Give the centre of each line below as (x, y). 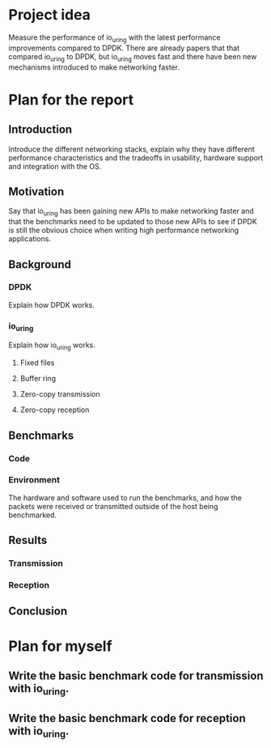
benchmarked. (33, 515)
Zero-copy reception (55, 410)
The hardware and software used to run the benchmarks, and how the (125, 497)
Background (40, 264)
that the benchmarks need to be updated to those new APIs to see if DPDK (133, 222)
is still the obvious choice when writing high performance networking (124, 230)
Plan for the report (71, 100)
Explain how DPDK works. (51, 304)
